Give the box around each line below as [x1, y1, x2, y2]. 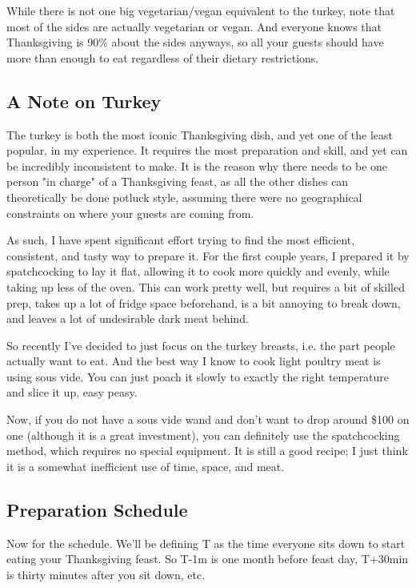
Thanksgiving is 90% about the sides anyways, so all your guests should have [6, 34, 384, 50]
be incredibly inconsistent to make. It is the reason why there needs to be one [6, 157, 388, 174]
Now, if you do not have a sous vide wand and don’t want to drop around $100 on [6, 411, 410, 428]
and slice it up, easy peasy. [6, 384, 138, 401]
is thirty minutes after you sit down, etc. [6, 566, 206, 582]
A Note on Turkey [6, 88, 162, 113]
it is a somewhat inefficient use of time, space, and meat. [6, 457, 285, 474]
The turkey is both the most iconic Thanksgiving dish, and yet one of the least [6, 126, 394, 143]
